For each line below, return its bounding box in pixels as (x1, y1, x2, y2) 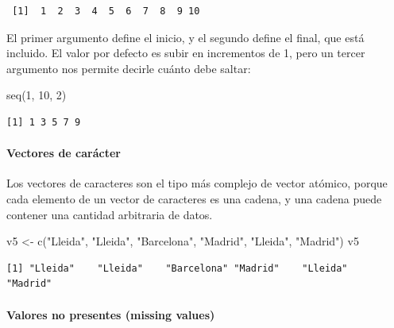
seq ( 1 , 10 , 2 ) (6, 87, 67, 103)
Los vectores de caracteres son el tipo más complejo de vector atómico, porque (6, 175, 388, 191)
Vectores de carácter (6, 145, 121, 161)
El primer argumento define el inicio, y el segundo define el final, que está (6, 29, 365, 45)
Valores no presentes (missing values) (6, 306, 215, 322)
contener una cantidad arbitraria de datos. (6, 206, 213, 222)
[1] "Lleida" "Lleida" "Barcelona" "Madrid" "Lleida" (6, 262, 348, 274)
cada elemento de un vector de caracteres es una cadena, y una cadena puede (6, 190, 382, 206)
